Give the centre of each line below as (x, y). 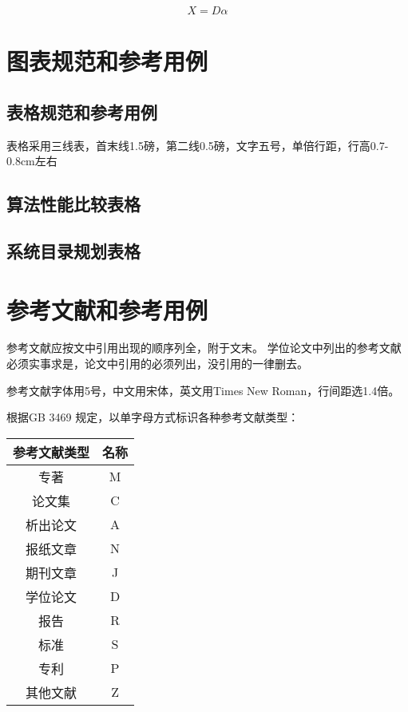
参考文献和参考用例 (107, 309)
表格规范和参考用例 (82, 111)
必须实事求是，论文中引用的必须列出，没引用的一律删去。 (157, 364)
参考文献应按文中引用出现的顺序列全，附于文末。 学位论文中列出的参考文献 (204, 348)
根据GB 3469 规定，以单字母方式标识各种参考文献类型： (153, 417)
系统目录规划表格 (73, 250)
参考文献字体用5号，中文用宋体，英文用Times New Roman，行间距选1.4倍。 (203, 390)
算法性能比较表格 (73, 204)
